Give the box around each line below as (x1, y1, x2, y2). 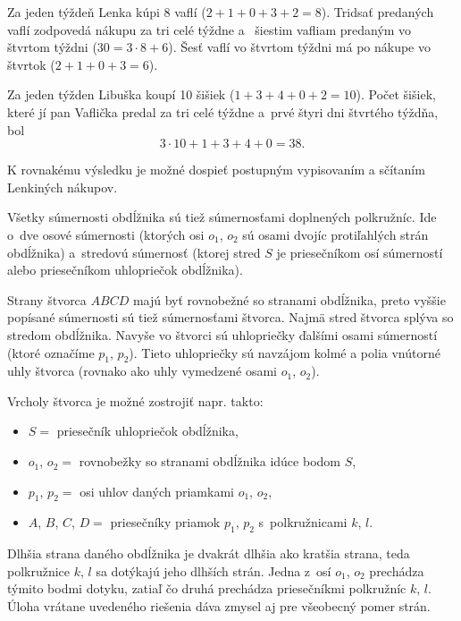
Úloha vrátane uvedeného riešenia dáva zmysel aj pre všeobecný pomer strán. (7, 597, 431, 616)
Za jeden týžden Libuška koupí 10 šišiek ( (7, 85, 235, 104)
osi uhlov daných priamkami (80, 481, 234, 500)
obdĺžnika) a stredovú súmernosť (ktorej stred (7, 242, 261, 261)
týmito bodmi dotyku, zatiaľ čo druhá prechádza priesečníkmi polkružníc (7, 579, 407, 598)
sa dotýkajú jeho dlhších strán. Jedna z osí (96, 561, 331, 580)
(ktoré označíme (7, 343, 95, 362)
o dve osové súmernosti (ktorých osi (7, 225, 205, 243)
